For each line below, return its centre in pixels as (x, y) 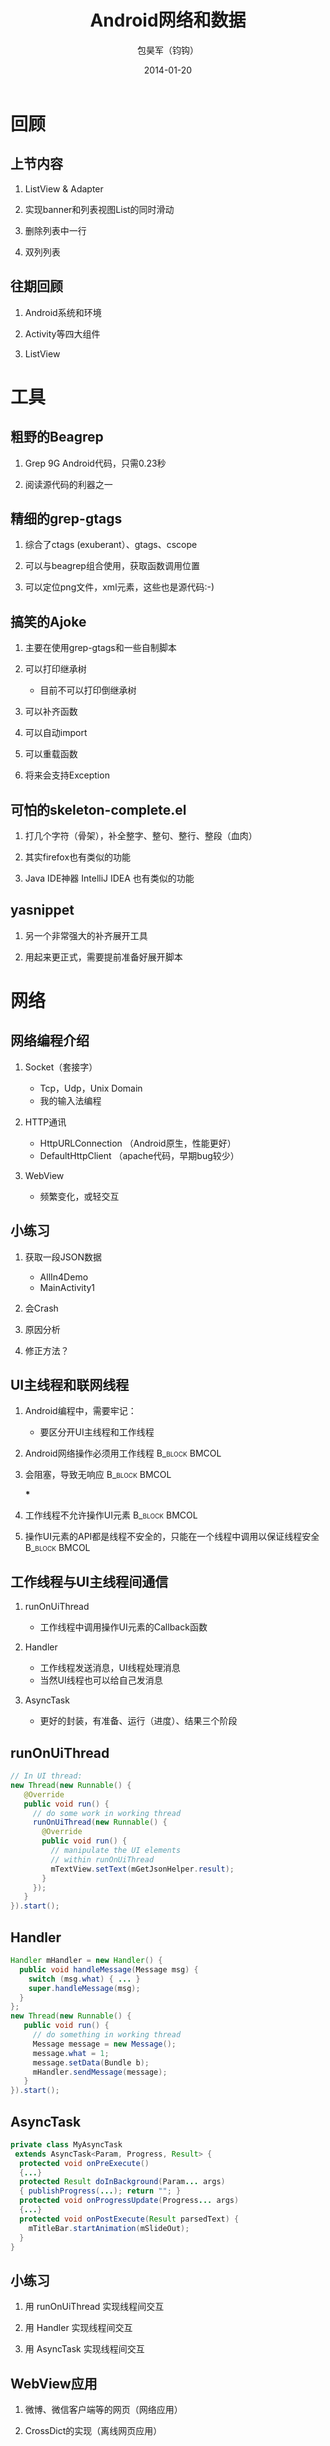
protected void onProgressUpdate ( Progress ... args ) (129, 2201)
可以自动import (56, 733)
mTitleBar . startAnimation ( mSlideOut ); (109, 2228)
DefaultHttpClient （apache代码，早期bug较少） (139, 1155)
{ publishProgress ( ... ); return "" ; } (100, 2191)
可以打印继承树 (55, 669)
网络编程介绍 (50, 1041)
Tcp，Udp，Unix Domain (91, 1088)
